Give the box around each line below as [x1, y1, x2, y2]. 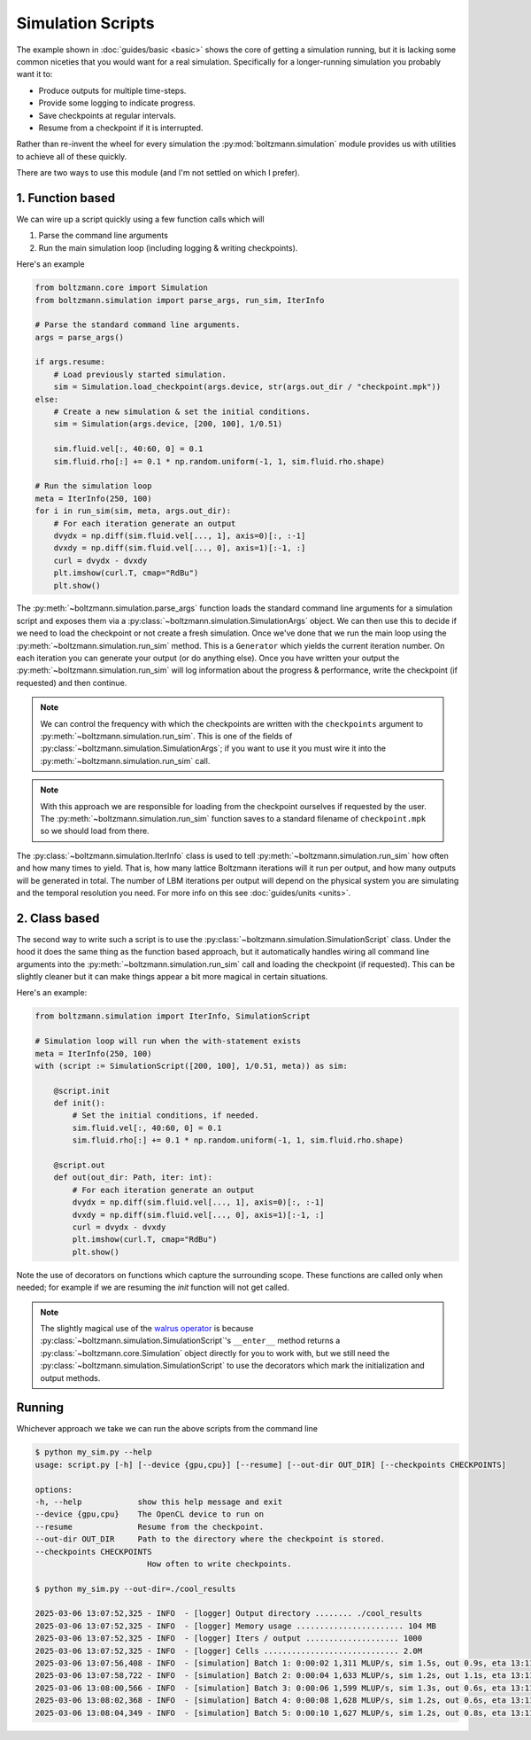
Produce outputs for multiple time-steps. [38, 85, 187, 96]
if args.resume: [35, 357, 106, 367]
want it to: [16, 69, 53, 80]
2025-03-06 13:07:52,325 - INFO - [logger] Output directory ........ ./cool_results [35, 1609, 423, 1619]
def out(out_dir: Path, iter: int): [53, 1173, 212, 1182]
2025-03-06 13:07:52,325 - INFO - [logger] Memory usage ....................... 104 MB [35, 1620, 437, 1631]
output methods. [40, 1372, 101, 1383]
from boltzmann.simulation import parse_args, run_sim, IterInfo [35, 295, 325, 305]
